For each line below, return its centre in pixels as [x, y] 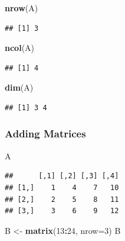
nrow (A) [22, 8]
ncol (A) [20, 48]
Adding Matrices [45, 134]
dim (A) [19, 87]
